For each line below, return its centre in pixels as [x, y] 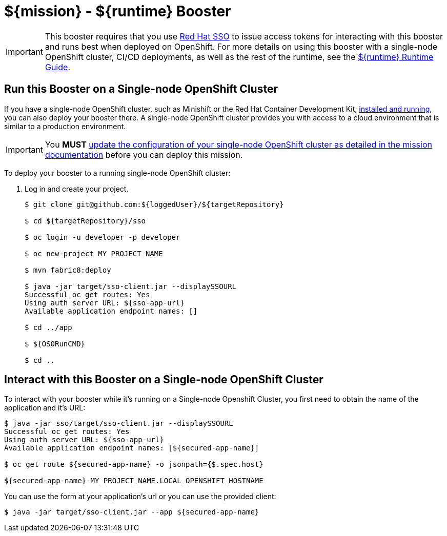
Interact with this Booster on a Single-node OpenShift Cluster [164, 380]
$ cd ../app [48, 327]
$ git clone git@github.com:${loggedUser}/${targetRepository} [154, 204]
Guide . [57, 67]
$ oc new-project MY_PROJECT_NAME [94, 253]
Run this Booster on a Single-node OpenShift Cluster [141, 89]
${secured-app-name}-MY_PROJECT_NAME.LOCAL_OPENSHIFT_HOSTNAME [134, 481]
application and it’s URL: [45, 408]
